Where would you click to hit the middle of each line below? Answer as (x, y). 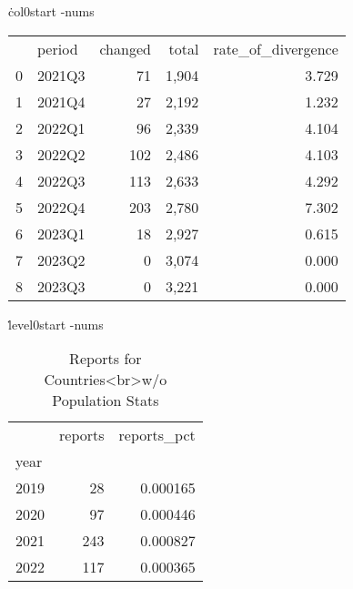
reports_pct (157, 435)
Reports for (106, 359)
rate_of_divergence (276, 48)
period (58, 48)
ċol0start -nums (51, 11)
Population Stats (106, 401)
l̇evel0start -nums (56, 324)
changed (125, 48)
